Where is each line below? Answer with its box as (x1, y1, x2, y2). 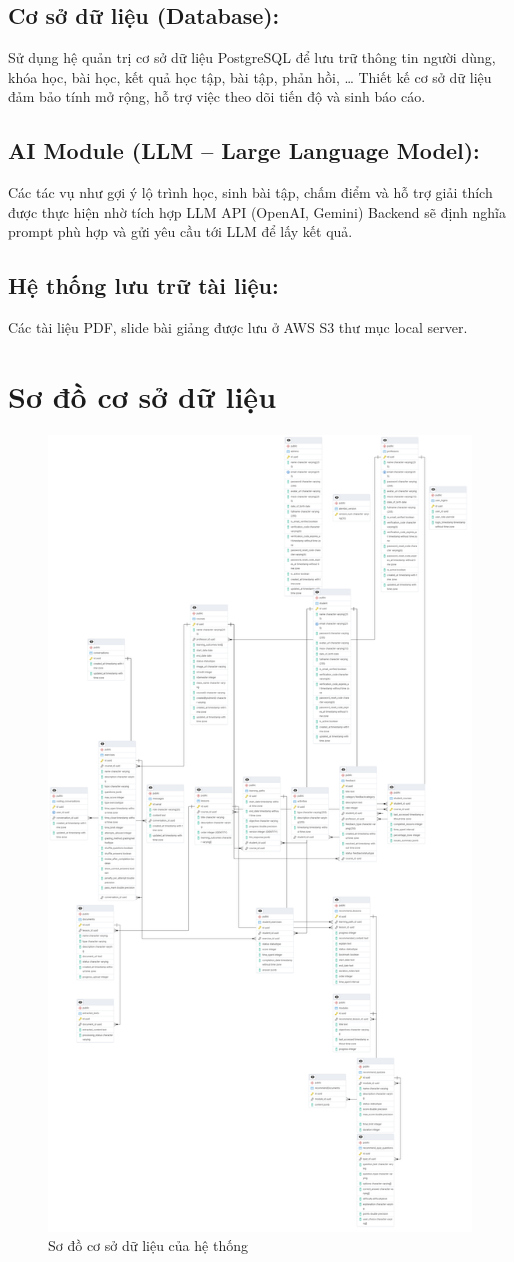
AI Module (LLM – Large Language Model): (8, 135, 480, 166)
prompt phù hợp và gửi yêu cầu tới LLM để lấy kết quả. (8, 221, 353, 242)
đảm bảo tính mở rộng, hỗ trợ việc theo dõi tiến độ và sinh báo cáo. (8, 86, 426, 107)
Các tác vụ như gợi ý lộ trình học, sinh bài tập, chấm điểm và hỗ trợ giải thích (8, 182, 493, 203)
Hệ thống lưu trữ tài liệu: (8, 270, 279, 301)
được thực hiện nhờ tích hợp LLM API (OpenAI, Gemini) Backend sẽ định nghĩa (8, 201, 506, 222)
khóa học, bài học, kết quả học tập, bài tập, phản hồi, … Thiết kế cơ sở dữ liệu (8, 66, 492, 87)
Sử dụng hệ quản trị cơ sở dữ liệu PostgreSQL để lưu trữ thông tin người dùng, (8, 47, 496, 68)
